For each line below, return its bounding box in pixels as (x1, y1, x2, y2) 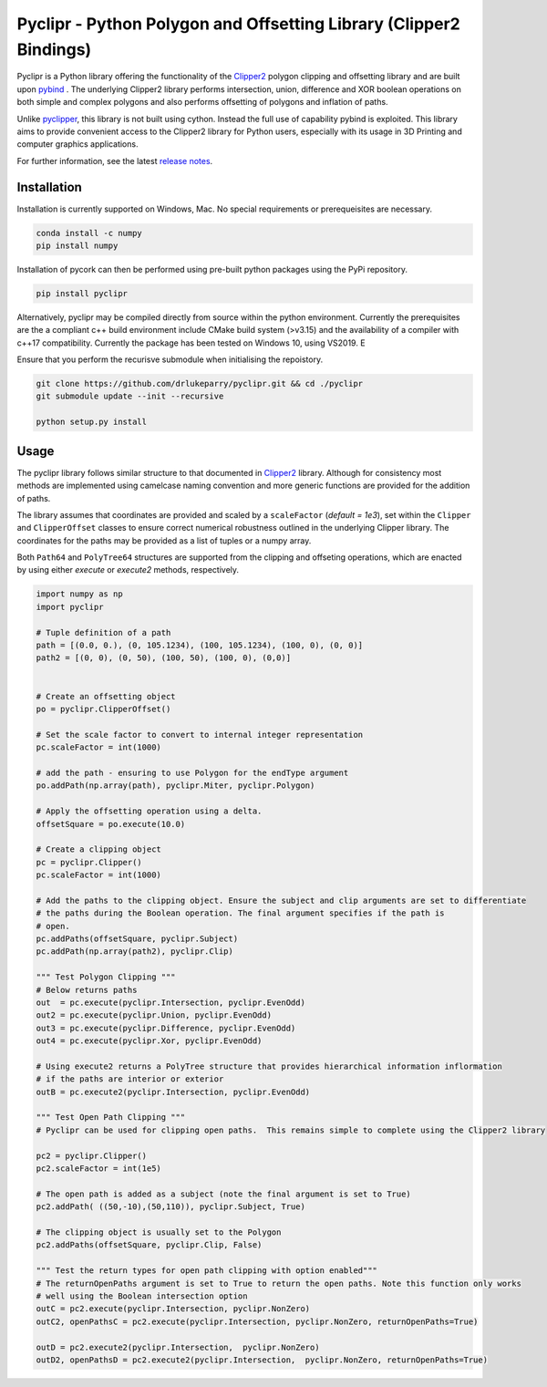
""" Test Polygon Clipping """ (36, 972, 177, 982)
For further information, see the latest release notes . (16, 155, 213, 166)
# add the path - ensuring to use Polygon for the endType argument (36, 767, 349, 778)
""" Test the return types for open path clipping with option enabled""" (36, 1266, 378, 1276)
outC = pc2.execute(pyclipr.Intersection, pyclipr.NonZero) (36, 1304, 311, 1314)
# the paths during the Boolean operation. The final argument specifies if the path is (36, 908, 446, 918)
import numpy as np (36, 589, 123, 599)
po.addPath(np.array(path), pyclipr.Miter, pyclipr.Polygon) (36, 781, 315, 791)
